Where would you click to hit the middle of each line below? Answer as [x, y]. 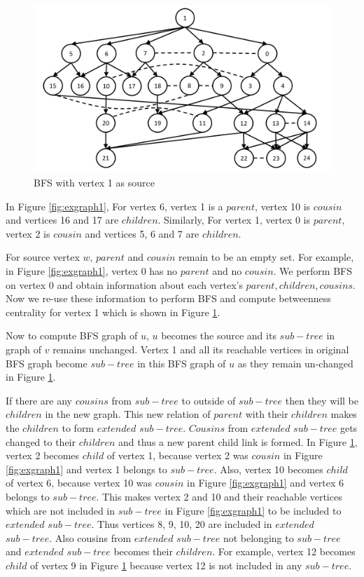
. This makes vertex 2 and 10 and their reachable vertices [219, 496]
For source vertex [43, 257]
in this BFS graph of [182, 363]
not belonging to [258, 537]
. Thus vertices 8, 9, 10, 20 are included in [182, 524]
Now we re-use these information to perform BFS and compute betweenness [168, 298]
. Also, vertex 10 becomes [268, 469]
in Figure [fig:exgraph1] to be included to [253, 510]
